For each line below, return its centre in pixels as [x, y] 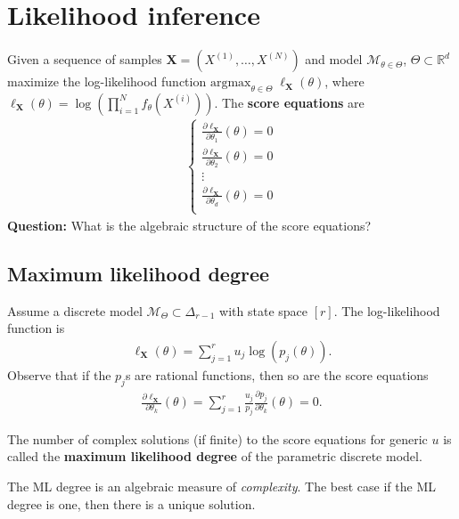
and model [334, 59]
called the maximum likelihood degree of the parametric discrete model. [215, 456]
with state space [263, 310]
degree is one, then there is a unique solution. [131, 503]
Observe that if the [59, 374]
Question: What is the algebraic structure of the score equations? [189, 225]
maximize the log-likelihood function [107, 81]
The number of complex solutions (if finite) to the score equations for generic [217, 438]
